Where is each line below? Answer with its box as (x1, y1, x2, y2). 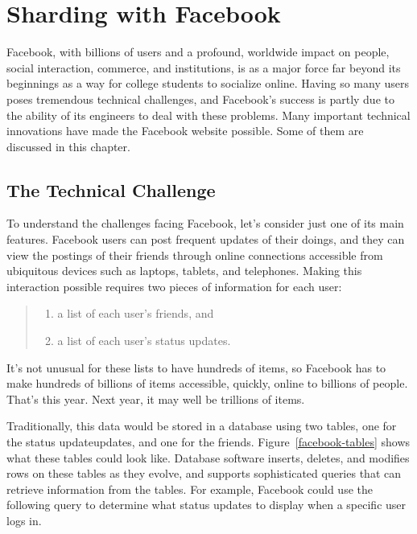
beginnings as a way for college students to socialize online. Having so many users (6, 75, 409, 92)
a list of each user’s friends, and (57, 305, 214, 322)
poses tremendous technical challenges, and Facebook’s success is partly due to (6, 90, 394, 107)
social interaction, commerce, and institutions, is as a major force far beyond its (6, 59, 401, 76)
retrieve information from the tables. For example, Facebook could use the (6, 480, 373, 497)
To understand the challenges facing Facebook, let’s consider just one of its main (6, 215, 404, 232)
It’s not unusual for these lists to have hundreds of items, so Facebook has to (6, 359, 386, 376)
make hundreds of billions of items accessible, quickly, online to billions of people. (6, 375, 408, 392)
